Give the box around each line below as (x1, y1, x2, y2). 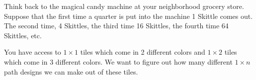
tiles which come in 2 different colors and (80, 47, 205, 57)
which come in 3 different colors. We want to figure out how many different (4, 56, 233, 67)
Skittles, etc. (4, 30, 42, 40)
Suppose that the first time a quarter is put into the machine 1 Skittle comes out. (4, 10, 253, 21)
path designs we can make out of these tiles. (4, 66, 138, 77)
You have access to (4, 47, 61, 57)
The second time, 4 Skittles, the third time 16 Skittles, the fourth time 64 (4, 20, 229, 31)
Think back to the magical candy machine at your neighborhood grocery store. (4, 1, 244, 11)
